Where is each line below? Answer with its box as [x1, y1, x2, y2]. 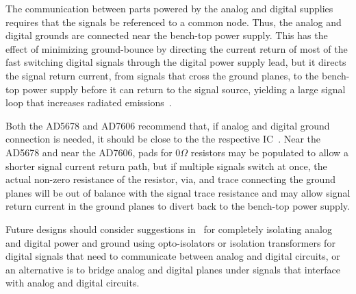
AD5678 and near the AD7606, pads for [5, 145, 173, 159]
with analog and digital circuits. [5, 275, 140, 290]
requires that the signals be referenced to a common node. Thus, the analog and [5, 14, 342, 29]
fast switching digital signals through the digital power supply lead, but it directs [5, 55, 346, 69]
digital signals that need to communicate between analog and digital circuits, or [5, 249, 340, 263]
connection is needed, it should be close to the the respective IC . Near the [5, 132, 321, 146]
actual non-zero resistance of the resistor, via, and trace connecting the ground [5, 172, 335, 186]
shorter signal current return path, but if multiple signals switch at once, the [5, 158, 327, 173]
